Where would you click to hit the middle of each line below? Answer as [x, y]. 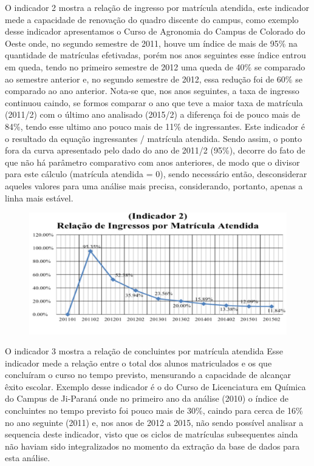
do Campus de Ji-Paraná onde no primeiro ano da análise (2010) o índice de [147, 398]
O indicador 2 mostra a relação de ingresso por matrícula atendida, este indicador [157, 7]
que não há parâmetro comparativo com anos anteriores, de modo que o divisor [152, 162]
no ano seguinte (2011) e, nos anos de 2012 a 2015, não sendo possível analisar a [154, 422]
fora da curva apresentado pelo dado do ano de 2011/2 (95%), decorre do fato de [155, 150]
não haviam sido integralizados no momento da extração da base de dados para [152, 446]
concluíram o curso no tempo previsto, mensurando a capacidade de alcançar [148, 375]
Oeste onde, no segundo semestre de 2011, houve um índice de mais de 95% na [151, 43]
